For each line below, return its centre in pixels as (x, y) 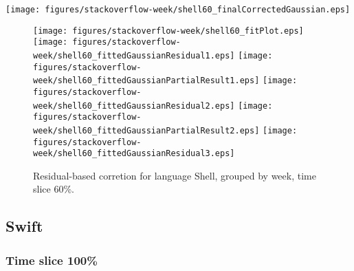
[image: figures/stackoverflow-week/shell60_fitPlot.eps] (168, 31)
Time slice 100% (52, 260)
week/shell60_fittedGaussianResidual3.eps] (134, 154)
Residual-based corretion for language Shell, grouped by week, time (175, 175)
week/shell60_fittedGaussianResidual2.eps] (134, 106)
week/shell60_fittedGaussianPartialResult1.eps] (146, 81)
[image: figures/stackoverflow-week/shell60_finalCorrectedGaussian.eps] (178, 10)
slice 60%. (54, 189)
